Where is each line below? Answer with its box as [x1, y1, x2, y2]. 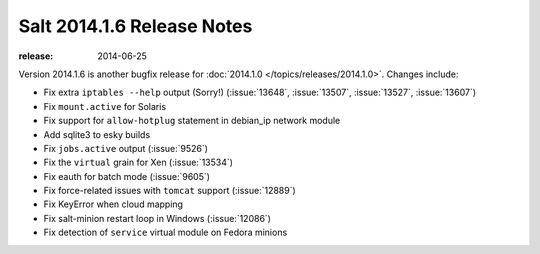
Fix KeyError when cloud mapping [43, 198, 184, 210]
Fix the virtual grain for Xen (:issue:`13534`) [43, 156, 234, 169]
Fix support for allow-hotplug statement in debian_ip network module [43, 115, 341, 127]
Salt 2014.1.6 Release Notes [18, 15, 253, 37]
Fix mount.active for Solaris [43, 100, 167, 112]
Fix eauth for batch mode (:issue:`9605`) [43, 170, 210, 182]
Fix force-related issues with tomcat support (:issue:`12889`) [43, 185, 297, 197]
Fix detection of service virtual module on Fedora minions [43, 226, 288, 239]
